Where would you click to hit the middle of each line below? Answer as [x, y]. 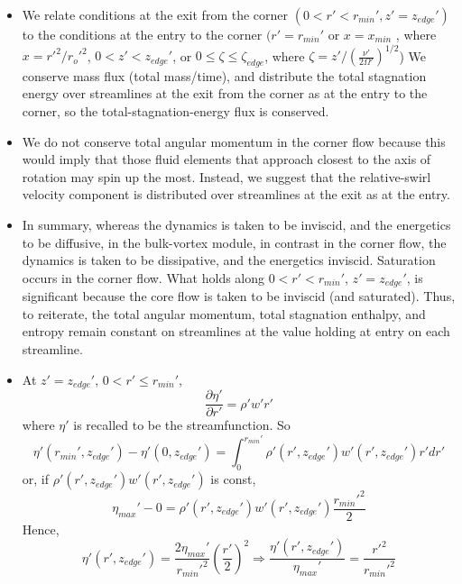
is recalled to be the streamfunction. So [182, 425]
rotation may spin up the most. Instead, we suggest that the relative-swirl [226, 176]
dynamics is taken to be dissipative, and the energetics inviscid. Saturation [229, 260]
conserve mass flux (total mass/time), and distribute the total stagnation [224, 75]
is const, [233, 479]
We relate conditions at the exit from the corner [155, 14]
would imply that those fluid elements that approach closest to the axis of [226, 159]
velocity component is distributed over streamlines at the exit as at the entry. [236, 194]
